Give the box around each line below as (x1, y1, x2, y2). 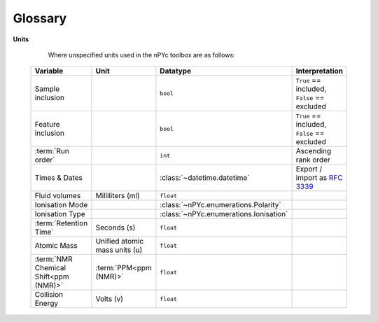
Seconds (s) (95, 223, 136, 232)
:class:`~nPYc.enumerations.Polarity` (160, 200, 281, 210)
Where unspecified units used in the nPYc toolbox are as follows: (48, 50, 235, 59)
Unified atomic (95, 237, 144, 246)
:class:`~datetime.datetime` (160, 173, 250, 183)
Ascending (295, 146, 332, 156)
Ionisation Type (34, 209, 85, 219)
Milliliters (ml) (95, 191, 140, 201)
